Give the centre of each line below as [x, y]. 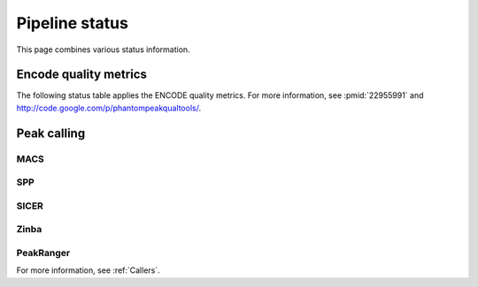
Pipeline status [72, 23]
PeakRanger [43, 253]
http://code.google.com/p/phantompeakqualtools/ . [109, 108]
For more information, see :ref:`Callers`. [89, 270]
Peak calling [51, 133]
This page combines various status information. [103, 49]
